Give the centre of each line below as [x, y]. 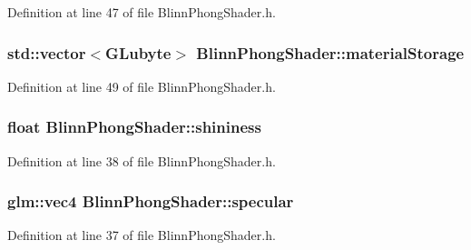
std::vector [47, 52]
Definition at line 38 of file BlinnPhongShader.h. [142, 160]
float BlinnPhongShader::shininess [134, 127]
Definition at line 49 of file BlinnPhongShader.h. [142, 86]
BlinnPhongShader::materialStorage [330, 52]
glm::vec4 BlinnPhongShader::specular [151, 201]
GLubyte [138, 52]
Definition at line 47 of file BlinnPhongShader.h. [142, 12]
